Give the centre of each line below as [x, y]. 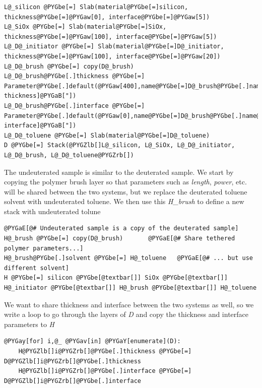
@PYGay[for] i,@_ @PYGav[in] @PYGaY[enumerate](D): [92, 341]
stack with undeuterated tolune [52, 211]
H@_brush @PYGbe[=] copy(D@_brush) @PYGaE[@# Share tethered [120, 239]
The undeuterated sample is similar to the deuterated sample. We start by [119, 172]
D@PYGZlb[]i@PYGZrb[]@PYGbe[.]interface [73, 381]
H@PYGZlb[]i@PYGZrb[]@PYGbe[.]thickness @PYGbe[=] [105, 351]
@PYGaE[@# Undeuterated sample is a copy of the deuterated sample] [121, 229]
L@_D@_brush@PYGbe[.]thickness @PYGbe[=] [75, 76]
